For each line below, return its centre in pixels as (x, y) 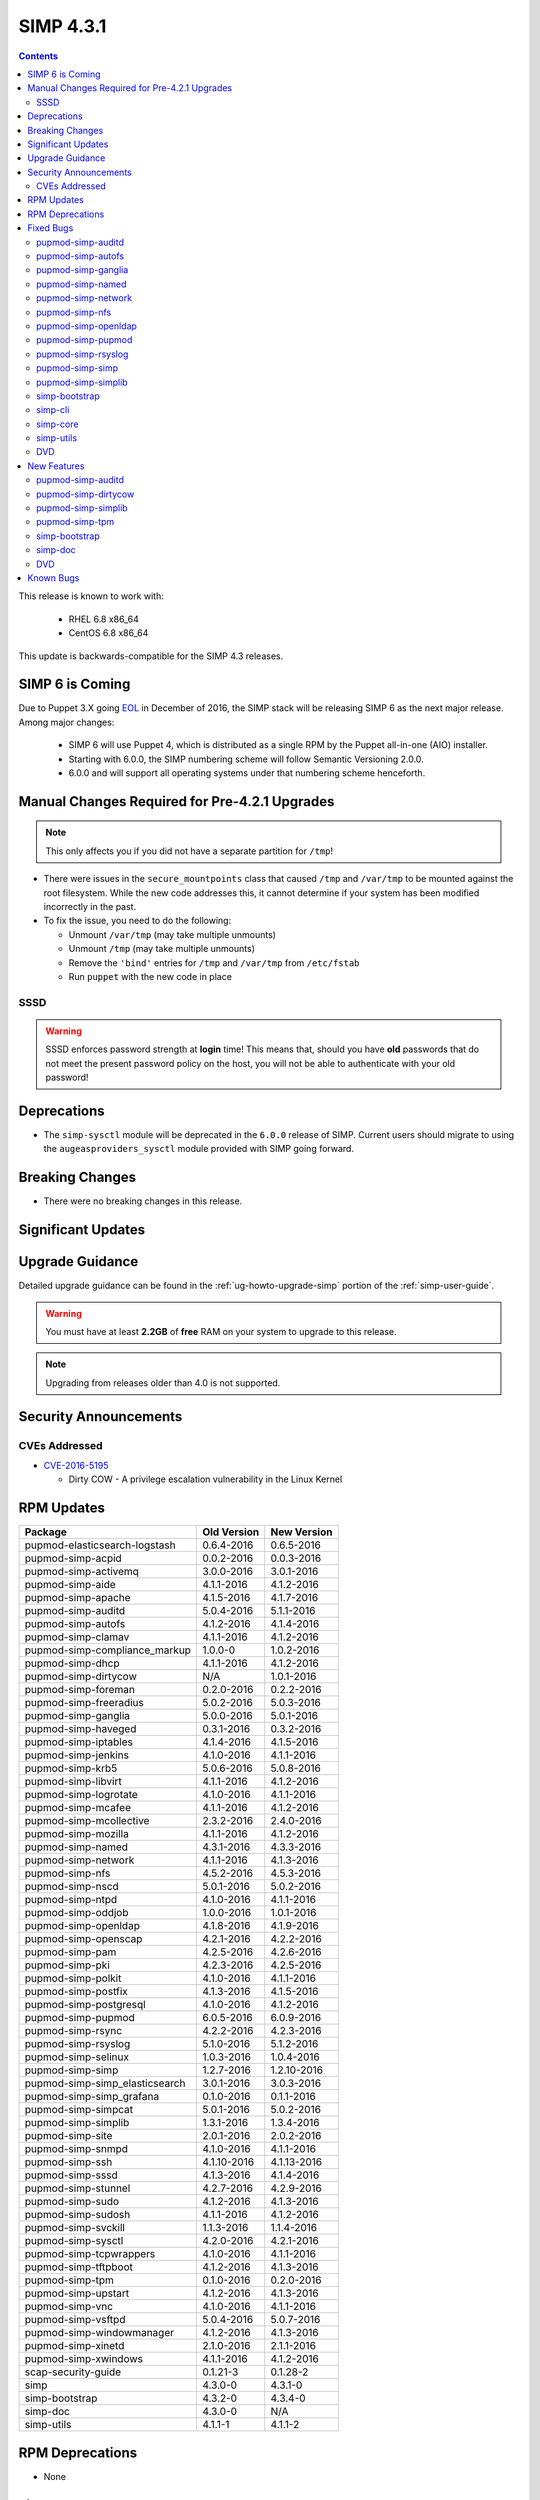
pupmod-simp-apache (77, 1598)
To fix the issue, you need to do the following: (137, 921)
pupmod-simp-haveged (80, 1729)
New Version (301, 1532)
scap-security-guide (73, 2372)
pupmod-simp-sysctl (74, 2241)
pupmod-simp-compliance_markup (108, 1650)
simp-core (57, 424)
